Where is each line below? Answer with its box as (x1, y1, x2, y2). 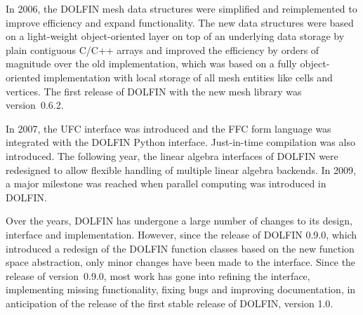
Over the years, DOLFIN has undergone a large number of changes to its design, (6, 213, 352, 228)
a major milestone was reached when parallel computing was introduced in (6, 176, 326, 191)
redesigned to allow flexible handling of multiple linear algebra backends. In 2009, (6, 162, 356, 177)
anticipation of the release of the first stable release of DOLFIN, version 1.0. (6, 295, 334, 310)
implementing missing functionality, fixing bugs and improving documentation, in (6, 282, 356, 297)
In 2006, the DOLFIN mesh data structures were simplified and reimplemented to (6, 1, 357, 15)
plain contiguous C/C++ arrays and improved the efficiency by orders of (6, 42, 319, 57)
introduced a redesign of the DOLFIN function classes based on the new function (6, 241, 355, 255)
